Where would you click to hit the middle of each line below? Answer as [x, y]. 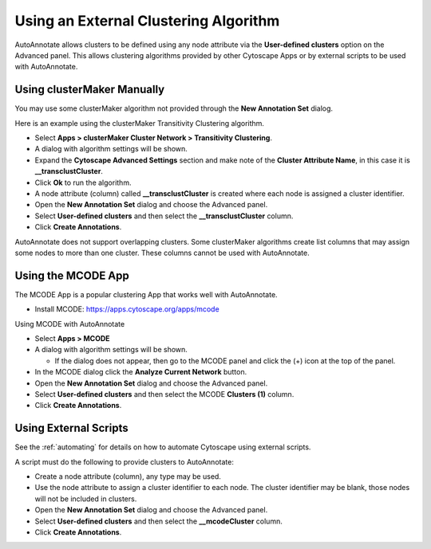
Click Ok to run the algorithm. [83, 182]
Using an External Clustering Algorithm [147, 21]
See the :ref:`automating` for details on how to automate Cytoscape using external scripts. [163, 447]
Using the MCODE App [72, 275]
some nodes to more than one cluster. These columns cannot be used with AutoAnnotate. [162, 253]
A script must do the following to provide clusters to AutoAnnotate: [125, 461]
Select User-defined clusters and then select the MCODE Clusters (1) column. [164, 394]
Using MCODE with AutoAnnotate [70, 324]
